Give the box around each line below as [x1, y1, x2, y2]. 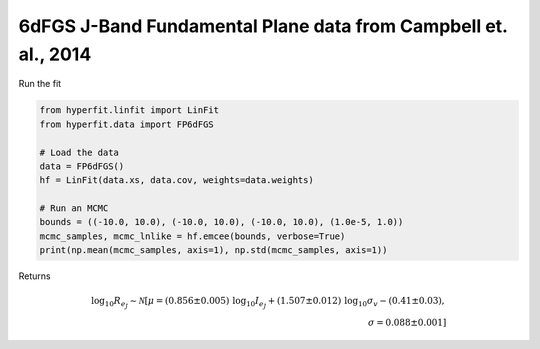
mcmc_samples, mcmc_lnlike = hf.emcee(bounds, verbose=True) [39, 230, 346, 242]
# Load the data [39, 146, 120, 158]
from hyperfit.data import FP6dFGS [39, 118, 214, 130]
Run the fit [18, 78, 62, 90]
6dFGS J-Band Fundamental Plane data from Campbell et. [18, 15, 508, 37]
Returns [18, 270, 51, 282]
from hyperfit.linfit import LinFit [39, 105, 220, 116]
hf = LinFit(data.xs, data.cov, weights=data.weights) [39, 175, 314, 186]
